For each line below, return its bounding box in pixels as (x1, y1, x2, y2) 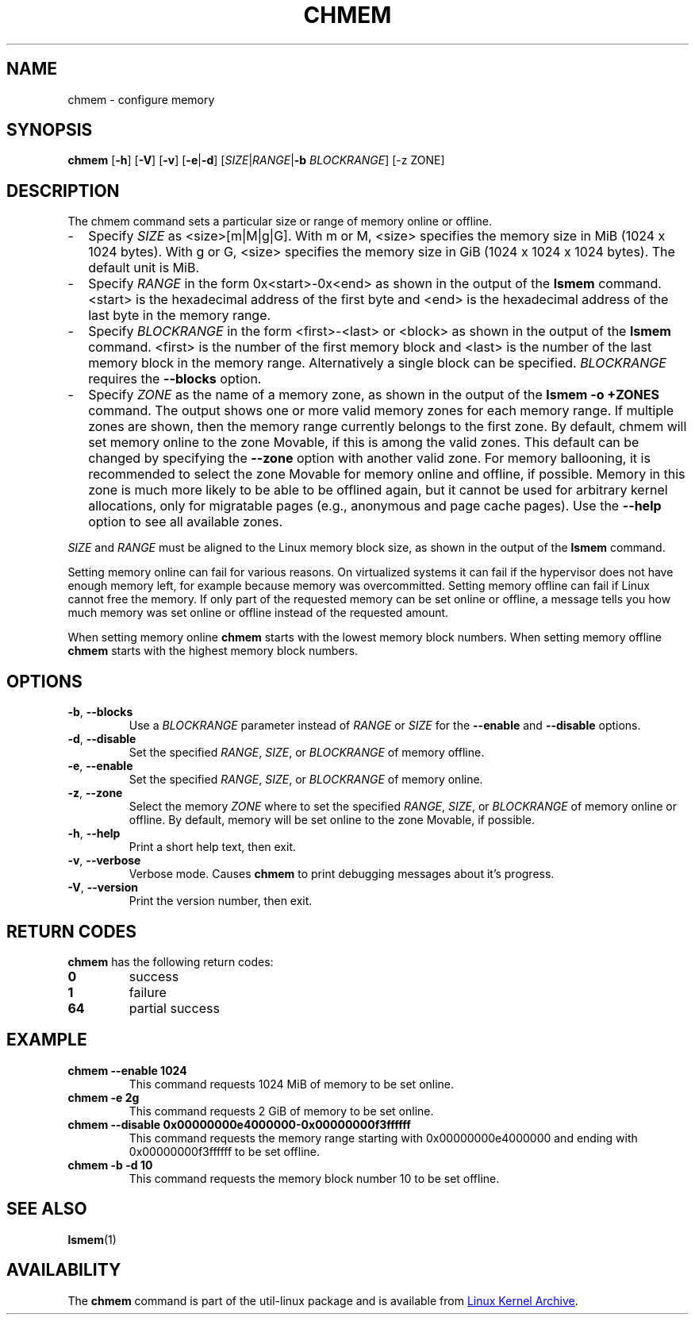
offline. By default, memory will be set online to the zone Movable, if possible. (129, 813, 536, 827)
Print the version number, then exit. (129, 894, 313, 908)
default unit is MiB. (88, 260, 200, 276)
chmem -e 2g (67, 1090, 140, 1104)
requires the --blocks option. (88, 371, 262, 387)
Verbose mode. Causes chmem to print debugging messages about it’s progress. (129, 867, 555, 881)
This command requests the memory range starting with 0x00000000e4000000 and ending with (129, 1130, 638, 1145)
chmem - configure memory (67, 92, 215, 106)
